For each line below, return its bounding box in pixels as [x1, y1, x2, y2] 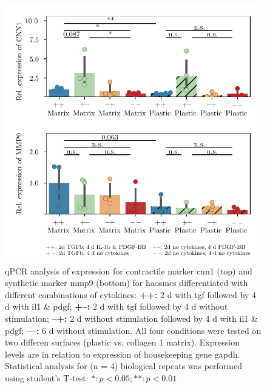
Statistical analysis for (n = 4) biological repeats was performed [5, 359, 242, 372]
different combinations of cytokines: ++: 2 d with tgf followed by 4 [5, 288, 256, 301]
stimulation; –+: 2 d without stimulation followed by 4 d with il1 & [5, 311, 258, 324]
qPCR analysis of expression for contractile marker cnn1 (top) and [5, 264, 252, 277]
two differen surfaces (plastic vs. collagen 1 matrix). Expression [5, 336, 240, 349]
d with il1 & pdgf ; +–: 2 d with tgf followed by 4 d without [5, 300, 228, 313]
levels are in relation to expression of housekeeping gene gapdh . [5, 347, 240, 360]
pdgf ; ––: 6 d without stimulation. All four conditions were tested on [5, 324, 262, 336]
